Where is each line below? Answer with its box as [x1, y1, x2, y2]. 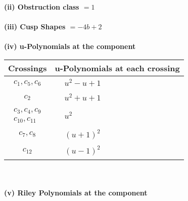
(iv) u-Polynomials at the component [4, 41, 136, 52]
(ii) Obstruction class [4, 2, 79, 12]
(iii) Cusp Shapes [4, 21, 66, 32]
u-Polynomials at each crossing [55, 62, 180, 74]
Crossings [8, 62, 47, 74]
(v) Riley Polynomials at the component [4, 187, 148, 197]
